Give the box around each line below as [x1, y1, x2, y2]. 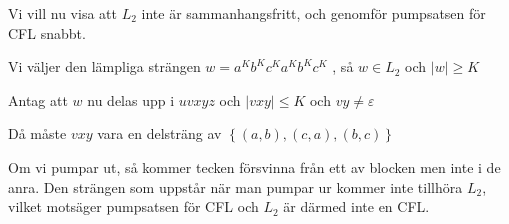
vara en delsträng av [97, 123, 222, 144]
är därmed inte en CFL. [283, 196, 430, 217]
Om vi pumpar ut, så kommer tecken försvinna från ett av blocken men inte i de [8, 156, 501, 177]
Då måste [8, 123, 67, 144]
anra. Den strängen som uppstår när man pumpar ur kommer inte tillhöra [8, 176, 463, 197]
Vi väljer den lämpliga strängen [8, 56, 201, 77]
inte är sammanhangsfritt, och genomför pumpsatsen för [141, 3, 486, 23]
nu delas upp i [87, 89, 175, 110]
